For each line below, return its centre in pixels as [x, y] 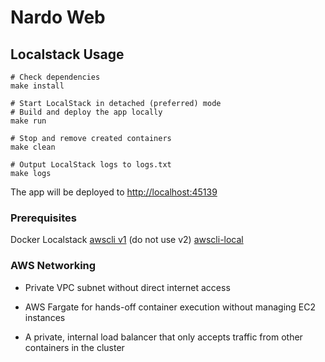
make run [28, 121]
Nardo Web [58, 17]
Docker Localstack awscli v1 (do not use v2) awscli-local [127, 240]
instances [45, 317]
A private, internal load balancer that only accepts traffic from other [163, 337]
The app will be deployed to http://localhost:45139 [114, 192]
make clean [33, 147]
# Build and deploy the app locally [86, 112]
